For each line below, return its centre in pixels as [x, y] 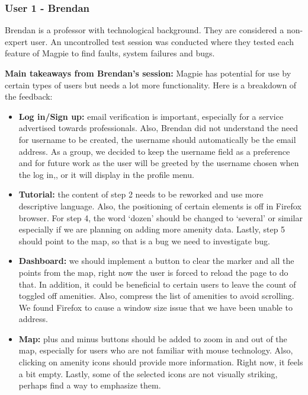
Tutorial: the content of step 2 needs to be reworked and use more [141, 194]
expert [16, 41]
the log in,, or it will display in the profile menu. [106, 174]
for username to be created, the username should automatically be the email [157, 139]
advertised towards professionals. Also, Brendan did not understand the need [158, 128]
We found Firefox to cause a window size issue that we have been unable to [155, 307]
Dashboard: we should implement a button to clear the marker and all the [156, 261]
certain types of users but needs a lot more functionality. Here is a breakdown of [151, 85]
